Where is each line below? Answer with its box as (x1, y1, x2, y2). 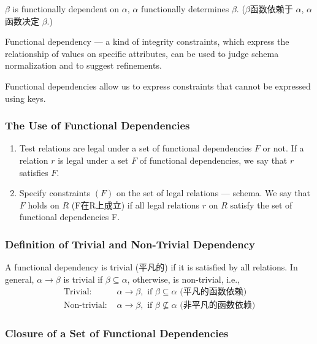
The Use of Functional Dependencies (5, 118, 190, 133)
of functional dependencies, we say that (139, 153, 288, 166)
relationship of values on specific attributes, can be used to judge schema (5, 47, 279, 59)
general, (5, 272, 34, 285)
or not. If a (262, 142, 304, 155)
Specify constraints (19, 186, 91, 199)
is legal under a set (58, 153, 129, 166)
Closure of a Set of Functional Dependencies (5, 326, 229, 341)
